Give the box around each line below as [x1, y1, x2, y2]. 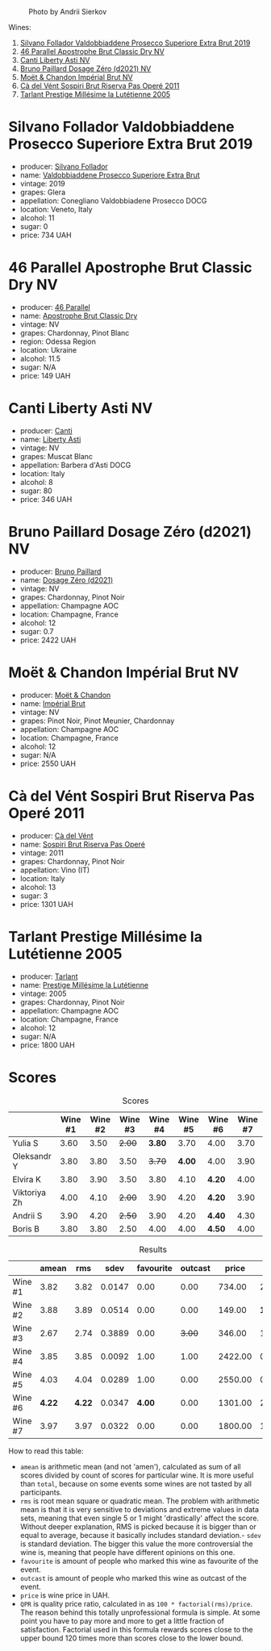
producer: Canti [19, 425, 73, 435]
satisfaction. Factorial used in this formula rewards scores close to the [19, 1624, 253, 1634]
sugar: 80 [19, 486, 52, 495]
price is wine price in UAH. [19, 1590, 110, 1600]
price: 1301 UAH [19, 899, 74, 909]
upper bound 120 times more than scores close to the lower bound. [19, 1633, 244, 1643]
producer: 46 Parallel [19, 302, 90, 311]
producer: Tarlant [19, 972, 78, 981]
